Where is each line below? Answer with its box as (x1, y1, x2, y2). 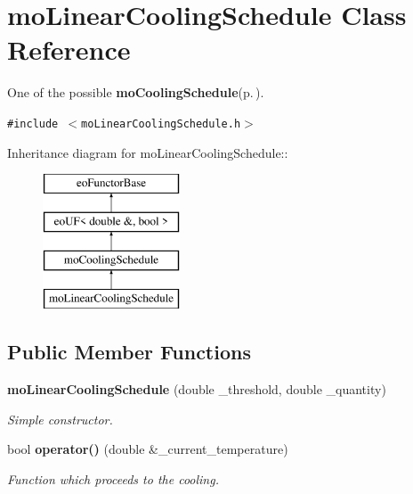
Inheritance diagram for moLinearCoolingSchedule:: (7, 143, 288, 161)
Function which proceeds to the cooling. (7, 469, 219, 488)
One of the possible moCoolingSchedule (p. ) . (7, 83, 264, 102)
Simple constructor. (7, 409, 113, 428)
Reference (7, 31, 131, 68)
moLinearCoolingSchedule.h (81, 117, 241, 130)
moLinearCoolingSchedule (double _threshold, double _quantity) (7, 380, 386, 399)
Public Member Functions (7, 338, 251, 366)
